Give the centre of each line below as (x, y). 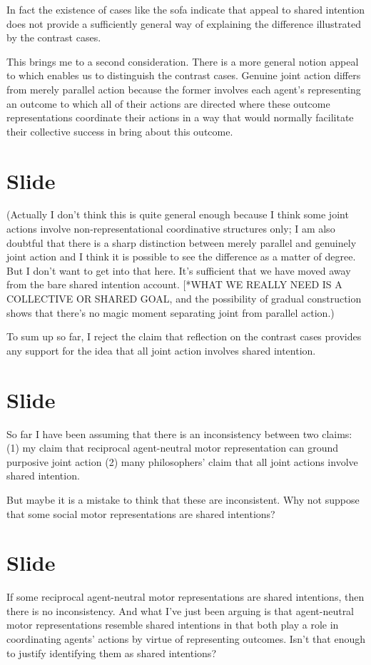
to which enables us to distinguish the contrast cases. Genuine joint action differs (184, 75)
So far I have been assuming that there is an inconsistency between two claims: (179, 433)
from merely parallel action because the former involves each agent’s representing (184, 89)
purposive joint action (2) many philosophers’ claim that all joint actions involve (182, 461)
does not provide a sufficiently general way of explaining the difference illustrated (184, 23)
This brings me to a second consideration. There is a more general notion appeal (183, 61)
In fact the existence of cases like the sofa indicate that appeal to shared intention (186, 9)
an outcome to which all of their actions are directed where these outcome (168, 103)
